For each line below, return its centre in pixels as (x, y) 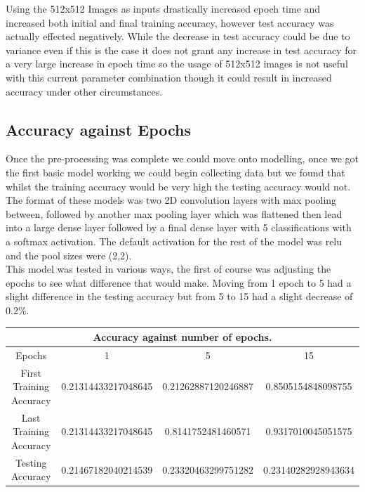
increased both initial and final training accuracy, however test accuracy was (170, 22)
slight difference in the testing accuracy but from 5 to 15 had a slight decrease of (179, 296)
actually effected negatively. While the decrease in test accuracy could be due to (178, 36)
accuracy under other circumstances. (84, 91)
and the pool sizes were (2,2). (69, 255)
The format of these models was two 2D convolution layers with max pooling (171, 200)
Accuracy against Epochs (99, 129)
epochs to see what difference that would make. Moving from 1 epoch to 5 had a (179, 282)
